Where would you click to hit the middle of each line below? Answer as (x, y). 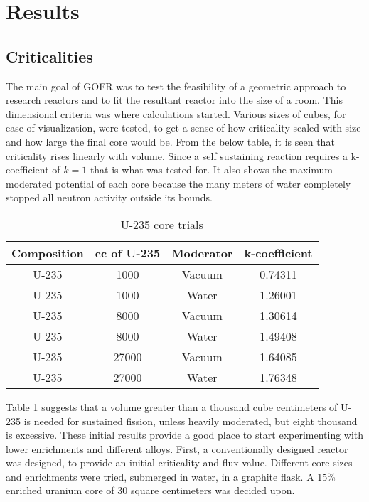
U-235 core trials (162, 224)
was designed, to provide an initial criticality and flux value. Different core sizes (179, 463)
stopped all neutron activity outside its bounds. (109, 197)
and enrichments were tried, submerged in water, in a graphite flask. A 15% (171, 476)
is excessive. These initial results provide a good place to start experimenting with (185, 435)
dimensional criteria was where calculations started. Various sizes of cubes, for (176, 113)
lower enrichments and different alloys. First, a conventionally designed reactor (177, 448)
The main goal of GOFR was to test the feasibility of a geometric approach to (176, 86)
